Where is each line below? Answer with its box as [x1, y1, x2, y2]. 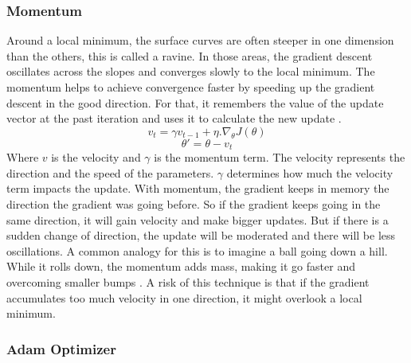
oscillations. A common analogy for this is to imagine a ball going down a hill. [6, 242, 388, 259]
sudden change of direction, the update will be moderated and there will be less [6, 227, 396, 244]
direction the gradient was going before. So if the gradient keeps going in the [6, 196, 381, 213]
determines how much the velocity [226, 164, 393, 181]
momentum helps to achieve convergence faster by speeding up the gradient [6, 79, 375, 95]
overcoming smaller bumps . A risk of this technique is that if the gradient [6, 273, 370, 290]
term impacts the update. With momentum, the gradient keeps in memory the [6, 180, 389, 197]
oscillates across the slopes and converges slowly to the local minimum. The [6, 63, 375, 80]
